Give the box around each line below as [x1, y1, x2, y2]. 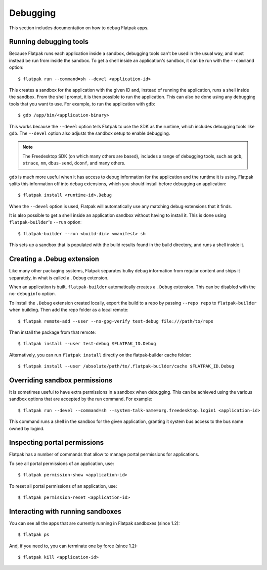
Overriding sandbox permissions [9, 376, 113, 384]
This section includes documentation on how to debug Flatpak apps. [9, 25, 149, 31]
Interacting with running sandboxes [9, 507, 122, 516]
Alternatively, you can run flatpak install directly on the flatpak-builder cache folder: [9, 352, 191, 358]
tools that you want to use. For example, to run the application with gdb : [9, 101, 155, 106]
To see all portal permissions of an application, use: [9, 461, 114, 466]
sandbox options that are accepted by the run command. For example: [9, 396, 153, 402]
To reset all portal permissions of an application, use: [9, 483, 117, 489]
